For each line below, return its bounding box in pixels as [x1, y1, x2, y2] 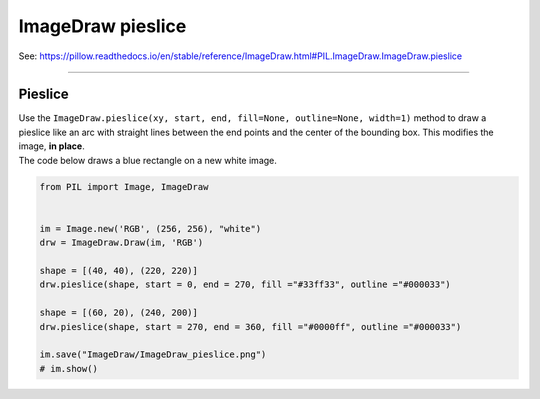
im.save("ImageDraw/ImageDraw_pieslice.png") [39, 349, 267, 360]
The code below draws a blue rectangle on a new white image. [18, 154, 277, 166]
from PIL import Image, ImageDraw [39, 181, 209, 192]
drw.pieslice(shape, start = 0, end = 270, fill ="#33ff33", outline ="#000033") [39, 279, 452, 290]
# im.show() [39, 363, 99, 374]
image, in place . [18, 140, 85, 152]
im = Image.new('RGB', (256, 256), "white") [39, 223, 262, 234]
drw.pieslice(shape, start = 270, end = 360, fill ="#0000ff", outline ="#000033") [39, 321, 462, 332]
